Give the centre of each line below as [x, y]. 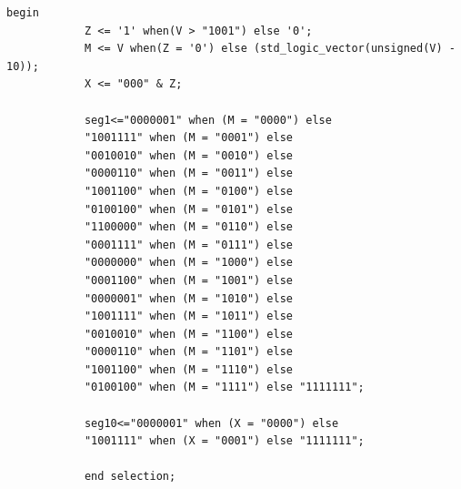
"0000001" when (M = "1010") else [188, 298]
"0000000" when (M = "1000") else [188, 263]
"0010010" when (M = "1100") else [188, 334]
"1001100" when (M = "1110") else [188, 369]
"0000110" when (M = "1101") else [188, 352]
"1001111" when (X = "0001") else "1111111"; [224, 441]
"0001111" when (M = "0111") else [188, 244]
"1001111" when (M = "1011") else [188, 316]
